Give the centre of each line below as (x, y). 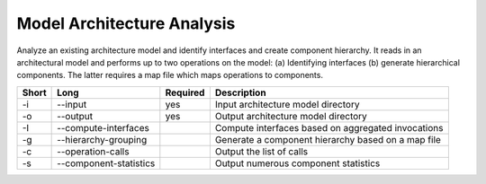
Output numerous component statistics (297, 163)
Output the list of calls (261, 151)
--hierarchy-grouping (102, 139)
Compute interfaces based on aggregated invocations (329, 127)
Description (240, 92)
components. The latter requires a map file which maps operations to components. (170, 75)
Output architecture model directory (291, 116)
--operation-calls (93, 151)
